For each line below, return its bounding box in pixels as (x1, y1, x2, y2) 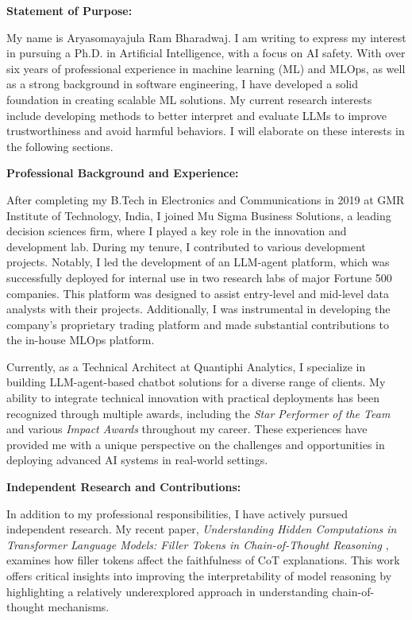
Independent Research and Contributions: (6, 479, 241, 495)
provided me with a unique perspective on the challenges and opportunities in (6, 436, 385, 452)
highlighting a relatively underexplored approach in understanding (6, 583, 329, 599)
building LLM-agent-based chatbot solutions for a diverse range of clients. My (6, 374, 386, 390)
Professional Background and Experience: (6, 165, 239, 181)
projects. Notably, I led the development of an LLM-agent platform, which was (6, 254, 390, 270)
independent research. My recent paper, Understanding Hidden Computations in (6, 521, 397, 537)
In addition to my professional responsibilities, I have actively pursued (6, 505, 348, 521)
